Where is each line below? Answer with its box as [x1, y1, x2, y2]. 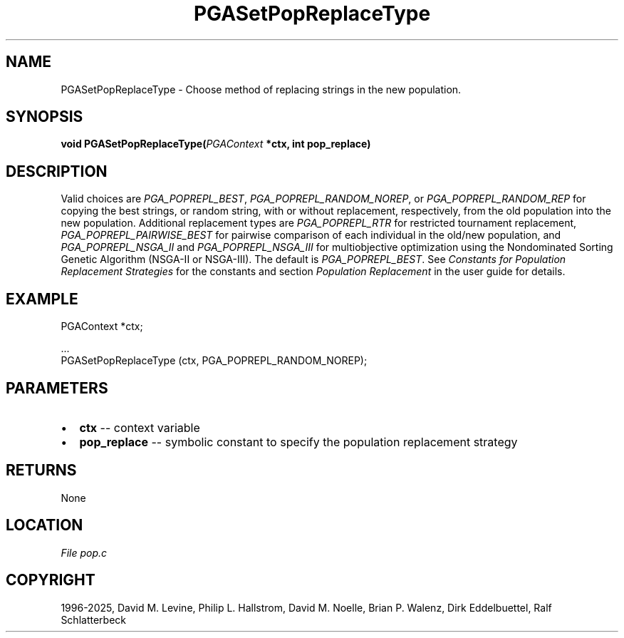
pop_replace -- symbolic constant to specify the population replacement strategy [79, 434, 518, 449]
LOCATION [6, 516, 83, 535]
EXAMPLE [6, 289, 78, 308]
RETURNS [6, 461, 77, 480]
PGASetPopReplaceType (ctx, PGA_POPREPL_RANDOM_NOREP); [61, 354, 368, 367]
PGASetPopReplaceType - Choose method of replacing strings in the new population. [61, 83, 462, 96]
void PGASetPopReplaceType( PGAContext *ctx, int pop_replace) [61, 138, 371, 150]
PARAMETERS [6, 379, 108, 397]
